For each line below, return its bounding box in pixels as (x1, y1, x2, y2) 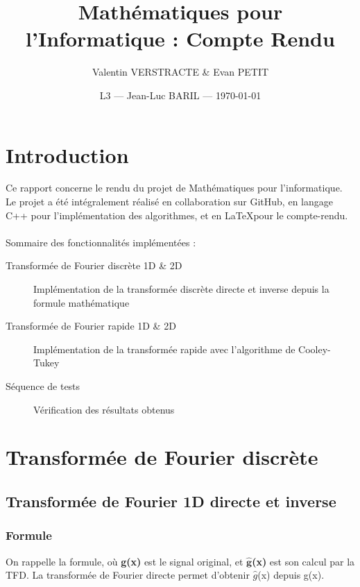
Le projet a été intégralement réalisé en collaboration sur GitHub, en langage (6, 194, 333, 209)
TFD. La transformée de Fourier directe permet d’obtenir (6, 568, 250, 582)
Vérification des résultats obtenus (33, 402, 175, 416)
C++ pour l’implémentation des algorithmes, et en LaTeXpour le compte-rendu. (6, 207, 348, 222)
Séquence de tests (6, 378, 80, 393)
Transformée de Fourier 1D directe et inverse (6, 490, 336, 511)
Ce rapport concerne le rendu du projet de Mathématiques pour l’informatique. (6, 180, 343, 195)
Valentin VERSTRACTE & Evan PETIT (92, 65, 269, 79)
